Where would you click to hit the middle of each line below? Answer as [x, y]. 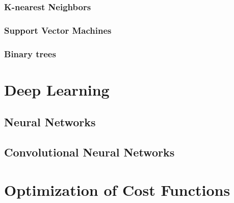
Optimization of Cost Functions [117, 189]
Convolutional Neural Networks [89, 152]
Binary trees [30, 53]
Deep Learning [57, 89]
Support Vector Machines [58, 30]
